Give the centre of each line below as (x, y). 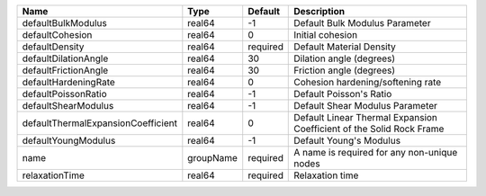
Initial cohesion (326, 35)
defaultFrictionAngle (65, 70)
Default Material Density (345, 47)
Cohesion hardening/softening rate (368, 82)
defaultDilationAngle (65, 58)
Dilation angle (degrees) (345, 58)
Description (319, 11)
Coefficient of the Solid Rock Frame (369, 129)
